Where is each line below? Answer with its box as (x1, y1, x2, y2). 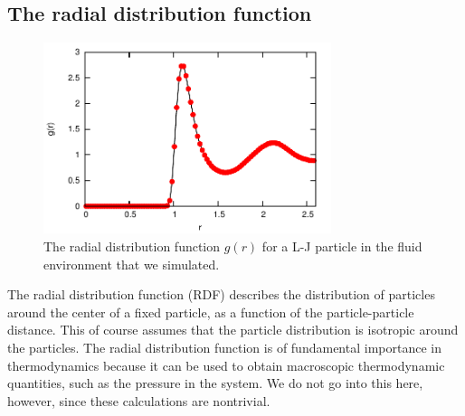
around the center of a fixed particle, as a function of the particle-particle (7, 302, 414, 321)
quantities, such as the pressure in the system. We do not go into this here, (7, 373, 423, 392)
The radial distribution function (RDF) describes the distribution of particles (7, 285, 435, 304)
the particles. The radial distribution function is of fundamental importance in (7, 338, 441, 357)
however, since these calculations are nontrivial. (7, 391, 270, 410)
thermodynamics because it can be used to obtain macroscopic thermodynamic (7, 355, 445, 374)
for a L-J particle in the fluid (261, 237, 422, 256)
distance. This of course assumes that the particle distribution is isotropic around (7, 320, 459, 339)
